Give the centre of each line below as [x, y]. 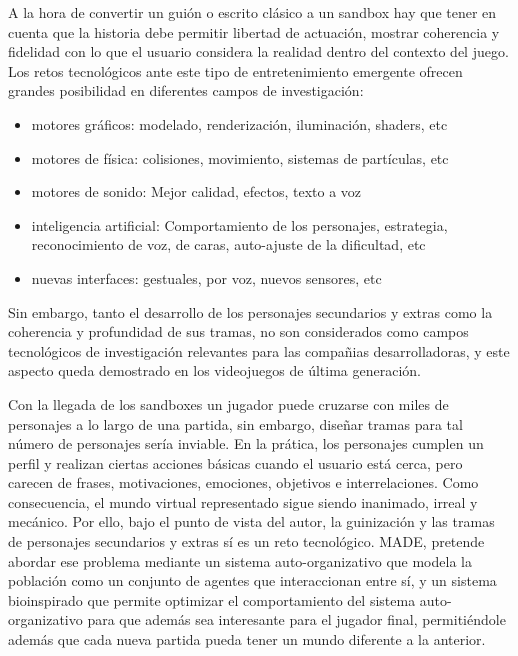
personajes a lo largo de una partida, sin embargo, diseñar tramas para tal [235, 423]
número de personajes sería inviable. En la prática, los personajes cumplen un [246, 443]
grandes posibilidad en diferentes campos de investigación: [186, 90]
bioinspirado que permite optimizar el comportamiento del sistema [212, 599]
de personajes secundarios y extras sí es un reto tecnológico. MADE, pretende [246, 541]
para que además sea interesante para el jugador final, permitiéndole [296, 619]
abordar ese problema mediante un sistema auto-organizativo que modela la [240, 560]
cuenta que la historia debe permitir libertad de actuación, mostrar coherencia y [254, 31]
